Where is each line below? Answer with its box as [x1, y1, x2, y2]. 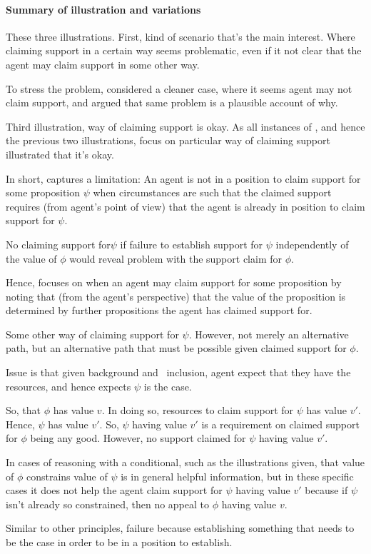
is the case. [143, 378, 192, 393]
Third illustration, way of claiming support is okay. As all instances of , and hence [6, 119, 365, 134]
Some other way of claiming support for [6, 326, 179, 341]
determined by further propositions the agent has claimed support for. [6, 303, 312, 318]
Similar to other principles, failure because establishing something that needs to [6, 520, 355, 535]
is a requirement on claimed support [201, 416, 360, 431]
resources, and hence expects [6, 378, 131, 393]
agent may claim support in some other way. [6, 56, 200, 71]
